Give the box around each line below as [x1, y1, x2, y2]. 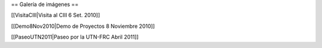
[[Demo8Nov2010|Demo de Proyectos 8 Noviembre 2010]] [11, 23, 155, 30]
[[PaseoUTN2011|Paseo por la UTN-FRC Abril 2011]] [11, 33, 139, 41]
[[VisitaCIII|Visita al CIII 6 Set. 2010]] [11, 12, 101, 19]
